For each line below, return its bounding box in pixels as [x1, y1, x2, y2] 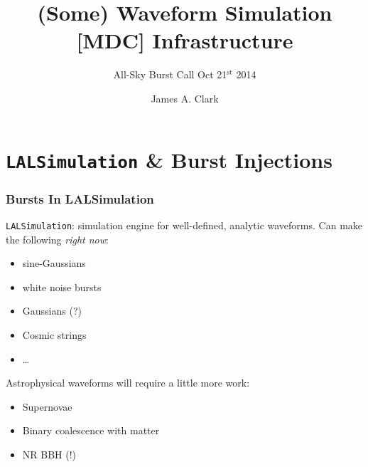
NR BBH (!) [22, 447, 77, 462]
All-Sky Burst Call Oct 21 [113, 67, 227, 82]
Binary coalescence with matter [22, 423, 160, 438]
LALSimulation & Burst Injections [6, 145, 332, 174]
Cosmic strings [22, 327, 87, 342]
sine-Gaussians [22, 256, 86, 271]
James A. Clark [151, 90, 219, 105]
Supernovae [22, 399, 72, 414]
